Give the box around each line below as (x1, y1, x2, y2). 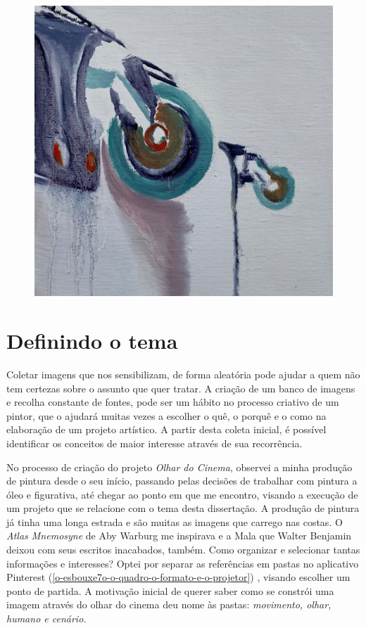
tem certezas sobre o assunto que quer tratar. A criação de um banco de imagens (6, 380, 355, 395)
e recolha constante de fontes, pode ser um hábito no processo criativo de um (6, 395, 339, 409)
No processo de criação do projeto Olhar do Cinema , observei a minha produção (6, 459, 353, 474)
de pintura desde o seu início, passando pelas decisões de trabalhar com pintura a (6, 473, 358, 488)
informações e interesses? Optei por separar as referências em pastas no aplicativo (6, 556, 359, 570)
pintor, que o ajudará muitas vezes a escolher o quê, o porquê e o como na (6, 408, 327, 423)
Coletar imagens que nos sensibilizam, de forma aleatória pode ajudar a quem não (6, 366, 360, 381)
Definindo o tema (6, 326, 178, 355)
